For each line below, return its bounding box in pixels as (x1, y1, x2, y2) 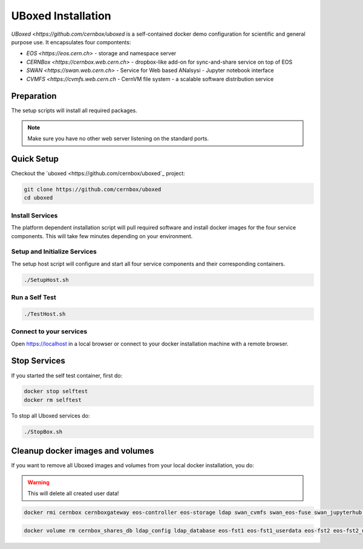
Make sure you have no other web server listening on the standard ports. (27, 135, 209, 142)
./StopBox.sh (24, 428, 63, 435)
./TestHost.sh (24, 310, 66, 318)
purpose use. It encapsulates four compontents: (11, 38, 131, 45)
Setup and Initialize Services (11, 247, 97, 256)
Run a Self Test (11, 293, 57, 302)
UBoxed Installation (11, 9, 111, 22)
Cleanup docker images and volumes (11, 446, 154, 456)
